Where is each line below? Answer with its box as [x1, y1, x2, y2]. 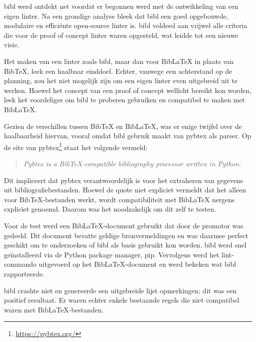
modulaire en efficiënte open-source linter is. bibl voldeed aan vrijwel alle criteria [4, 20, 247, 31]
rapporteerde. [4, 268, 45, 279]
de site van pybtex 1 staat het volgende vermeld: [4, 140, 148, 152]
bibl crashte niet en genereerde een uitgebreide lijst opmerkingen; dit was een [4, 285, 237, 295]
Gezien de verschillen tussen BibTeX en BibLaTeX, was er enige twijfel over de [4, 121, 242, 131]
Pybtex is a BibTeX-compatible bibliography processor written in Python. [23, 158, 241, 168]
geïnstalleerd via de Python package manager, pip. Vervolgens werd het [4, 249, 220, 259]
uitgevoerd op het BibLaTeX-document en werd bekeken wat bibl [38, 259, 236, 269]
